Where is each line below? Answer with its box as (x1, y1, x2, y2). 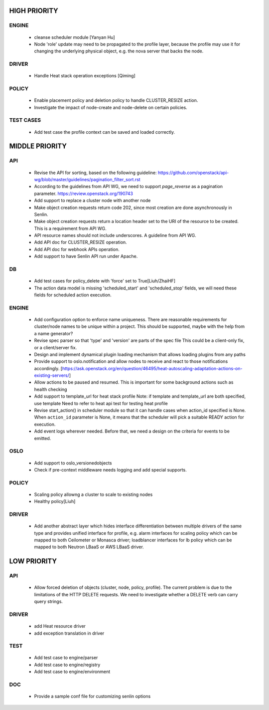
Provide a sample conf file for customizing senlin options (34, 694, 151, 700)
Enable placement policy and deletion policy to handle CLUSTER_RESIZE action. (34, 97, 198, 103)
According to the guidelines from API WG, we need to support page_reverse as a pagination (34, 184, 223, 190)
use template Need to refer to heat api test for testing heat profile (34, 400, 168, 406)
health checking (34, 386, 67, 392)
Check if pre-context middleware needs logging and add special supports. (34, 467, 187, 473)
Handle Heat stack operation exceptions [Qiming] (34, 73, 135, 79)
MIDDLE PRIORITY (9, 142, 67, 151)
